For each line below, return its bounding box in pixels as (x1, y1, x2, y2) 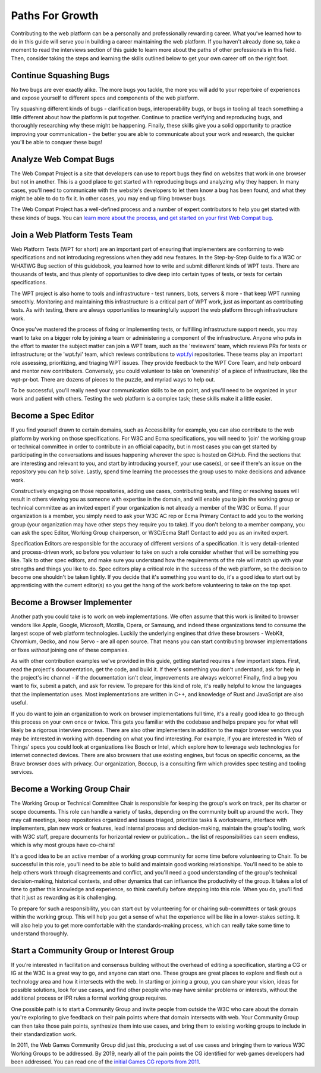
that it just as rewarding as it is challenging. (11, 894, 117, 901)
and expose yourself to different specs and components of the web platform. (11, 94, 200, 101)
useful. (11, 699, 28, 706)
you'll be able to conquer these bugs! (11, 138, 102, 145)
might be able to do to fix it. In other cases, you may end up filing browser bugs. (11, 195, 207, 202)
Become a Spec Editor (11, 411, 95, 421)
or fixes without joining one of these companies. (11, 646, 129, 653)
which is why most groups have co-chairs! (11, 841, 115, 849)
